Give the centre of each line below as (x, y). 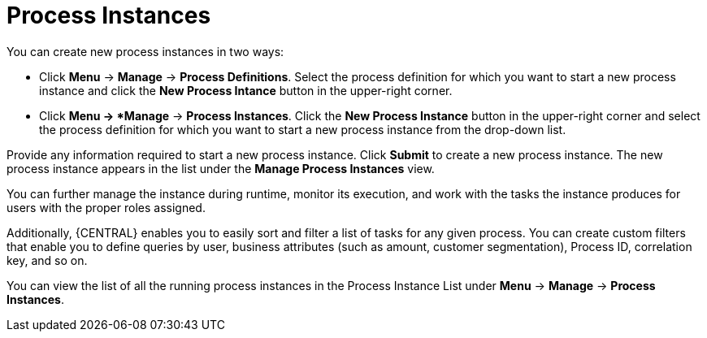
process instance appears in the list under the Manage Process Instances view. (221, 168)
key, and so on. (47, 260)
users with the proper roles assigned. (106, 207)
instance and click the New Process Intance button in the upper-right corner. (246, 90)
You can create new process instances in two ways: (145, 51)
